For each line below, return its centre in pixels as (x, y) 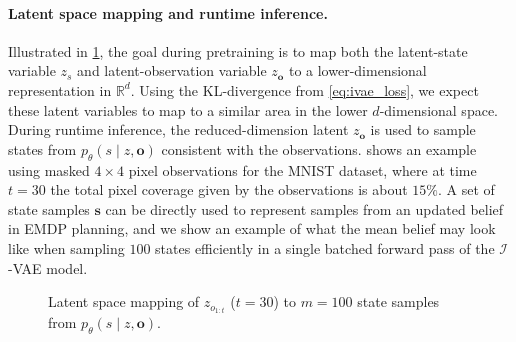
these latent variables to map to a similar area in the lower (188, 109)
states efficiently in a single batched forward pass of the (325, 247)
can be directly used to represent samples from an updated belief (304, 208)
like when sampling (66, 247)
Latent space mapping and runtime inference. (168, 12)
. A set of (466, 189)
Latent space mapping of (124, 301)
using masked (49, 169)
